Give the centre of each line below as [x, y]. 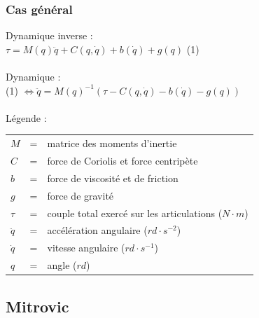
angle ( [62, 265]
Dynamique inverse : [49, 35]
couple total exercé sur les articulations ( [135, 213]
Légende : [26, 117]
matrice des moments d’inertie [112, 143]
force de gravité [80, 195]
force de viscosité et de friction [113, 178]
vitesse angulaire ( [86, 248]
